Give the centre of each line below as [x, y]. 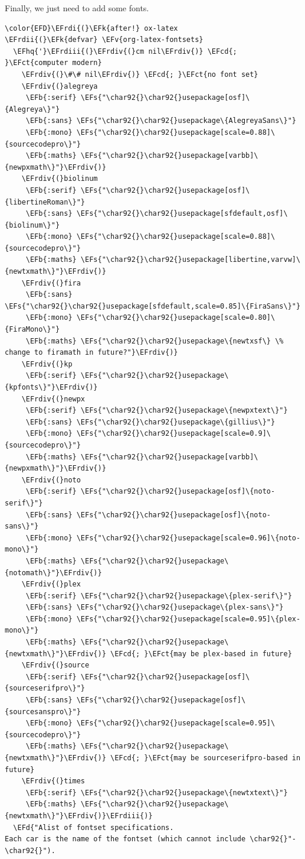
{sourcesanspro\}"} [43, 711]
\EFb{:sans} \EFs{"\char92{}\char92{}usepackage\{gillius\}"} [150, 422]
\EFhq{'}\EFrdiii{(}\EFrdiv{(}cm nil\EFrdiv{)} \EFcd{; [125, 51]
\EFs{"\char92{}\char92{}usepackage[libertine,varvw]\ [191, 260]
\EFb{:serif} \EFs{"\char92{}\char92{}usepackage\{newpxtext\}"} [157, 411]
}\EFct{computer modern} [53, 63]
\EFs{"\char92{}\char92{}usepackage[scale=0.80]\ [176, 318]
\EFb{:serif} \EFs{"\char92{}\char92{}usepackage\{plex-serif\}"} [159, 596]
